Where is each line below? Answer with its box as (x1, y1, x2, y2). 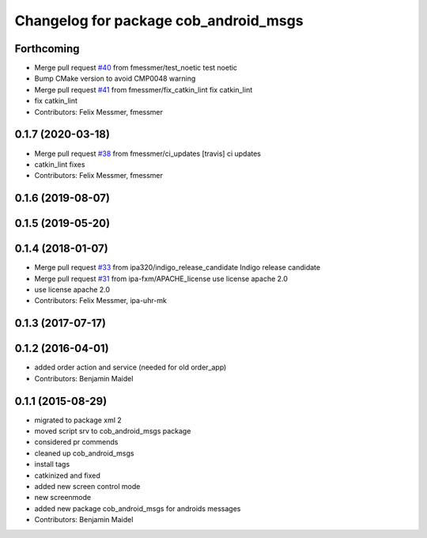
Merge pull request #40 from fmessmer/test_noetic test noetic (34, 63, 237, 73)
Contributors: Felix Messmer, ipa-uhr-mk (34, 296, 168, 305)
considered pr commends (34, 438, 119, 447)
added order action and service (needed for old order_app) (34, 362, 227, 372)
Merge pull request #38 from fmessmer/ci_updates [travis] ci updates (34, 149, 261, 158)
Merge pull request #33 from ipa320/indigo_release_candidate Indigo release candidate (34, 263, 320, 272)
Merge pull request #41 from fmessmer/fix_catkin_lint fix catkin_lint (34, 85, 253, 94)
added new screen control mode (34, 481, 141, 491)
